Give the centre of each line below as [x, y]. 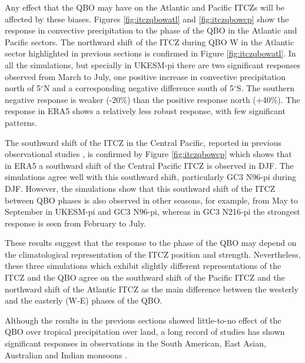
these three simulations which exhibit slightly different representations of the [143, 266]
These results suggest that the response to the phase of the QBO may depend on [151, 243]
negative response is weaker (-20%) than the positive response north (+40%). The [152, 99]
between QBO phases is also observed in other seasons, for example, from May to [151, 200]
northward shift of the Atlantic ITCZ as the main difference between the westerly [152, 289]
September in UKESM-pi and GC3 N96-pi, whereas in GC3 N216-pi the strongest [152, 212]
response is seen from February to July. [76, 223]
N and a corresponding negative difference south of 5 [139, 88]
